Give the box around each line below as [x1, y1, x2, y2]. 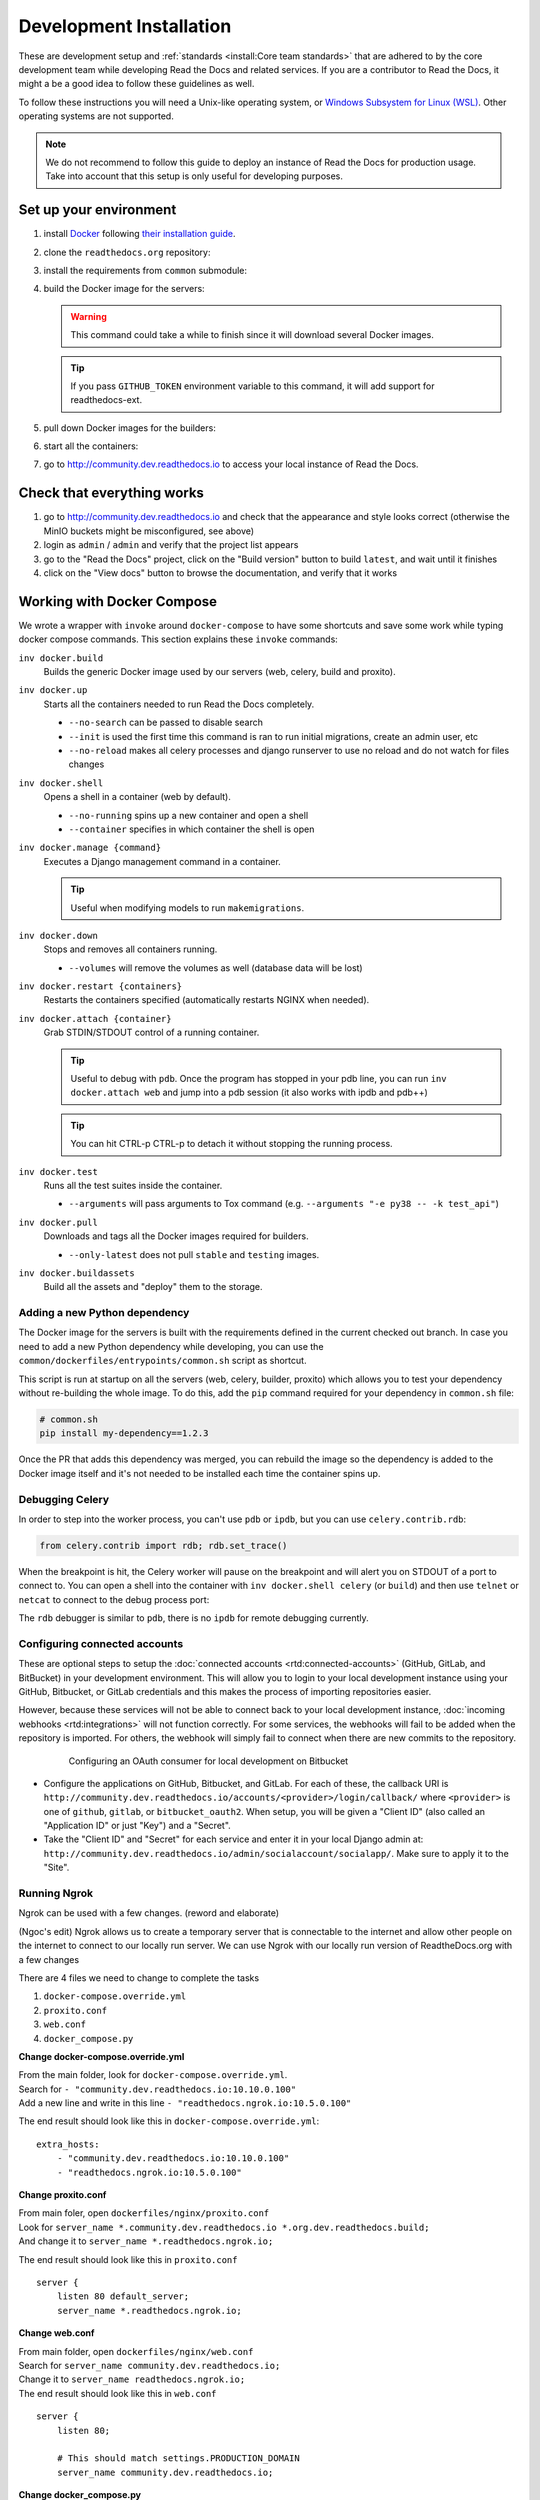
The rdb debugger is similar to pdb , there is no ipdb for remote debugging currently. [18, 1612, 369, 1624]
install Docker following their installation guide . [43, 228, 236, 240]
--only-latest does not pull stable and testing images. [68, 1248, 320, 1260]
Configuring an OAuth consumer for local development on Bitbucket [68, 1755, 349, 1767]
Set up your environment [18, 201, 177, 219]
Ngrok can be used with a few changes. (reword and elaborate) [18, 1907, 280, 1919]
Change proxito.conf [18, 2189, 107, 2201]
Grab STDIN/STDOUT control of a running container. [43, 1026, 260, 1039]
